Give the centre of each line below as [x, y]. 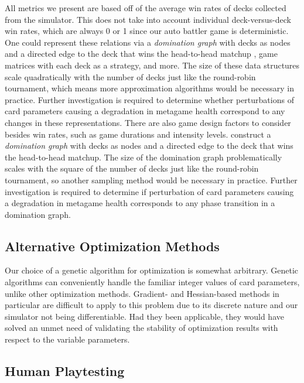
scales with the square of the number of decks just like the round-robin [132, 168]
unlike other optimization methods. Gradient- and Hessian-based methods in [142, 293]
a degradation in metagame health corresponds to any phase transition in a [140, 203]
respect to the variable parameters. [67, 339]
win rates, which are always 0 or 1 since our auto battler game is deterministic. [147, 31]
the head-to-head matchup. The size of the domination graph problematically [144, 157]
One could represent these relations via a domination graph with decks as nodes [148, 42]
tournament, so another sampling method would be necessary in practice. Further [151, 179]
